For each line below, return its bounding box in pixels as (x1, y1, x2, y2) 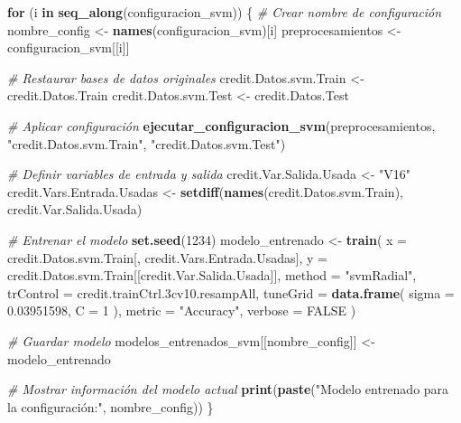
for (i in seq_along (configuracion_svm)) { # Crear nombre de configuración (7, 3, 442, 21)
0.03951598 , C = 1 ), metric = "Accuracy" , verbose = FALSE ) (7, 301, 356, 320)
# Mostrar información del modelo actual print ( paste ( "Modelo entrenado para (7, 380, 449, 399)
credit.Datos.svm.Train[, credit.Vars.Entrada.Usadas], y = (7, 248, 327, 267)
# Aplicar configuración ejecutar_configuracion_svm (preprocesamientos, (7, 116, 436, 135)
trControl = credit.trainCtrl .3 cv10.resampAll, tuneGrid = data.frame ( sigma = (7, 283, 455, 302)
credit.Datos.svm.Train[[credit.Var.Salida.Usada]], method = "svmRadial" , (7, 266, 417, 285)
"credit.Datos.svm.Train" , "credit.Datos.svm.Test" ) (7, 134, 286, 153)
